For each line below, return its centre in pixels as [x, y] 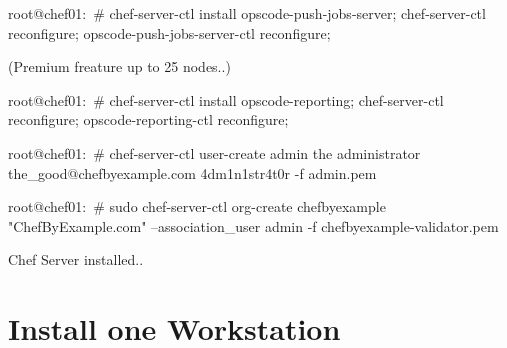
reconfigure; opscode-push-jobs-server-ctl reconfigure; [169, 32]
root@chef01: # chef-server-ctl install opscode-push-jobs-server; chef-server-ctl [247, 13]
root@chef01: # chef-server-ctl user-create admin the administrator [214, 152]
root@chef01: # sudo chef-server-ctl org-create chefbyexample [197, 206]
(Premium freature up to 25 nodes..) [119, 66]
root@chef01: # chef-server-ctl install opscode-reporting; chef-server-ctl [226, 99]
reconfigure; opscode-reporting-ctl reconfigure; [148, 119]
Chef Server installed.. [76, 259]
